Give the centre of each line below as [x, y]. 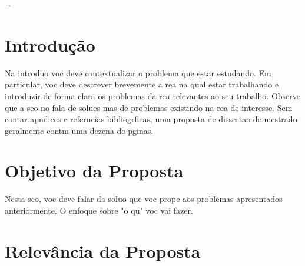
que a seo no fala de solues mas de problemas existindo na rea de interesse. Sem [149, 107]
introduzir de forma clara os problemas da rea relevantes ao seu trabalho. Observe [152, 95]
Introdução [50, 44]
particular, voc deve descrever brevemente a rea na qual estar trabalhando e [142, 84]
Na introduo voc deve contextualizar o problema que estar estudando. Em [138, 73]
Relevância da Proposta [103, 250]
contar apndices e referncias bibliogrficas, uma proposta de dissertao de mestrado [151, 119]
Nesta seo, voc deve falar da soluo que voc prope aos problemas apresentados [144, 199]
